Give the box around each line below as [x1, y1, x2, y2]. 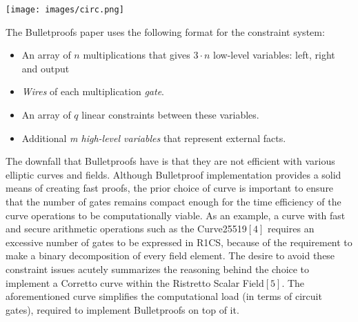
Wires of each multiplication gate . [21, 84, 164, 99]
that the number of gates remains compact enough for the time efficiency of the [6, 194, 341, 208]
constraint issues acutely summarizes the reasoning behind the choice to [6, 261, 310, 276]
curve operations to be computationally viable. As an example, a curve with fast [6, 208, 346, 222]
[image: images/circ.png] [6, 5, 124, 14]
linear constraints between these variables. [81, 108, 259, 122]
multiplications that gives [83, 48, 190, 62]
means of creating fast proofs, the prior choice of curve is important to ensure [6, 181, 334, 195]
